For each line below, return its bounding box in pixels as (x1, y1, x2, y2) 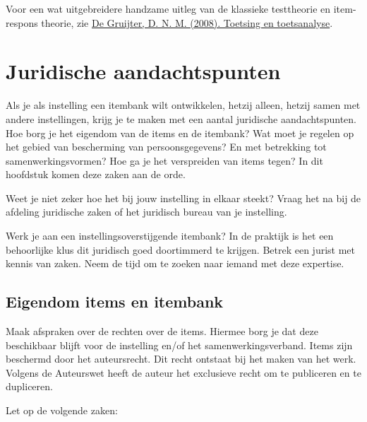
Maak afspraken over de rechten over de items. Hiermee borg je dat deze (6, 324, 318, 339)
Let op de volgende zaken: (6, 403, 118, 418)
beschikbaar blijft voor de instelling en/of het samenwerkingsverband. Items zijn (6, 337, 353, 352)
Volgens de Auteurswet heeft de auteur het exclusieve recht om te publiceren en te (6, 365, 361, 380)
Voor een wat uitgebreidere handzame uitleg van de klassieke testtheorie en (6, 1, 331, 16)
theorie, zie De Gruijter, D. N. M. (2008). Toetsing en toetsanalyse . (41, 15, 333, 30)
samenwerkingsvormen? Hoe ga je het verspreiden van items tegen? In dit (6, 153, 323, 168)
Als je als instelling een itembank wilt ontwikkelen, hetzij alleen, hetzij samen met (6, 98, 361, 112)
